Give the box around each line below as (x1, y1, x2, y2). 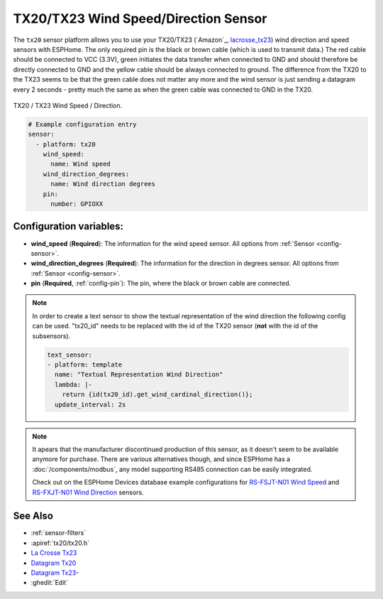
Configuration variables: (13, 220, 124, 232)
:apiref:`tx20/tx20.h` (30, 539, 90, 547)
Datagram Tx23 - (30, 568, 79, 577)
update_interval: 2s (54, 400, 126, 409)
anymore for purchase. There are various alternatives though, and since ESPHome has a (32, 455, 291, 463)
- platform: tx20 (35, 140, 96, 149)
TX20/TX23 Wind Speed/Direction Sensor (13, 11, 267, 26)
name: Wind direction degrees (50, 180, 156, 188)
